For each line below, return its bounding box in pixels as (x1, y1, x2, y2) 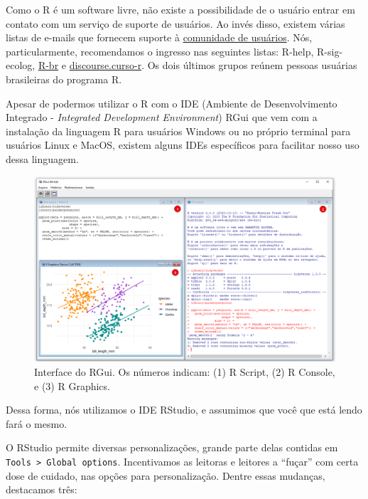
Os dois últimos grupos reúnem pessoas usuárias (147, 58, 357, 73)
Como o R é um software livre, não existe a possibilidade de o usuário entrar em (6, 2, 355, 16)
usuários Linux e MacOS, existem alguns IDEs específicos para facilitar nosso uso (6, 137, 359, 152)
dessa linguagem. (6, 151, 79, 166)
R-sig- (317, 43, 343, 58)
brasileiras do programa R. (6, 71, 122, 86)
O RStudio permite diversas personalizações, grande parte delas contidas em (6, 440, 338, 455)
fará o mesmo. (6, 416, 67, 431)
